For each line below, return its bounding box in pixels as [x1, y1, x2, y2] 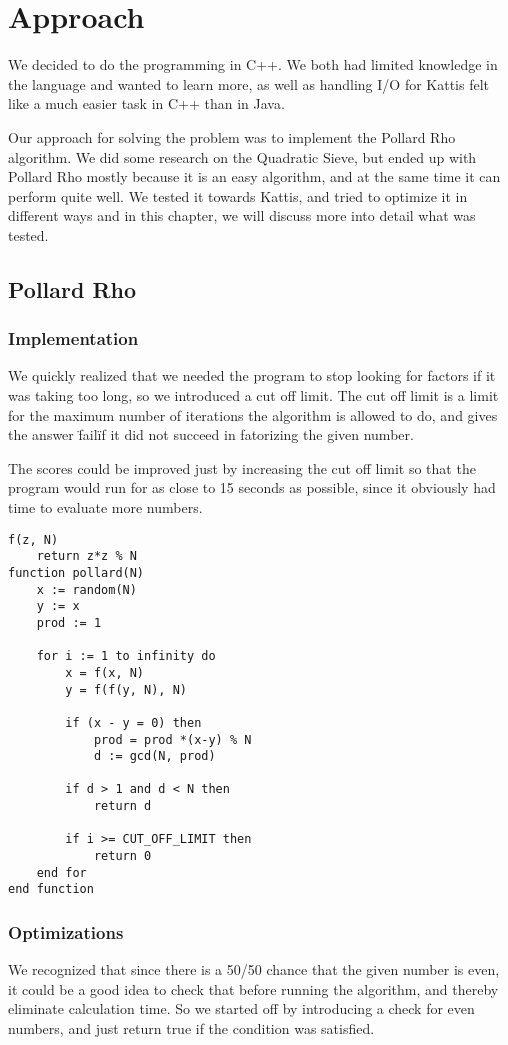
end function [8, 882, 94, 897]
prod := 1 [36, 615, 102, 630]
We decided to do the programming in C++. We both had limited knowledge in [8, 54, 498, 75]
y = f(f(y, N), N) [65, 682, 187, 697]
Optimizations [8, 919, 124, 944]
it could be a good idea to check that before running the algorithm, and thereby [8, 978, 499, 999]
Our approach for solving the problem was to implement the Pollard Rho [8, 126, 456, 147]
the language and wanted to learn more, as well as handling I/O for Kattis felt [8, 73, 490, 94]
